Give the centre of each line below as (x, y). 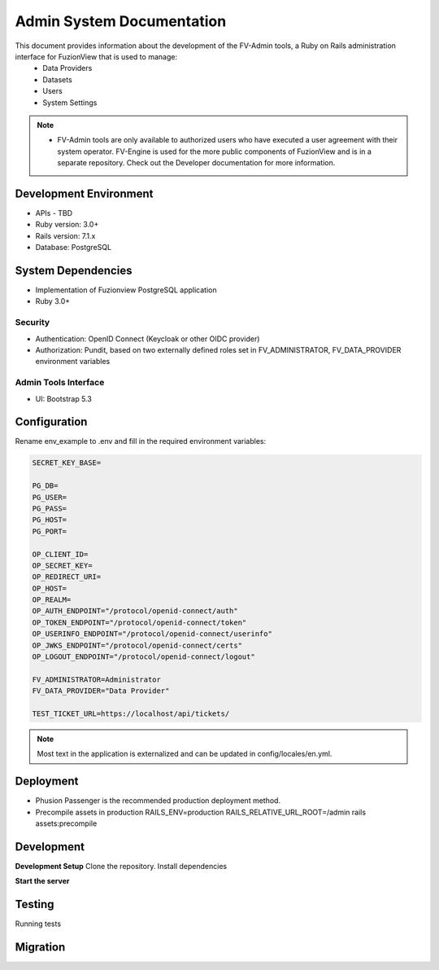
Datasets (57, 79)
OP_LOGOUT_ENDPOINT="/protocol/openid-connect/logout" (143, 657)
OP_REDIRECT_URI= (67, 577)
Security (33, 323)
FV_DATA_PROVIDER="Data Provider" (101, 691)
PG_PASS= (50, 508)
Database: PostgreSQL (74, 248)
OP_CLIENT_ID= (60, 554)
